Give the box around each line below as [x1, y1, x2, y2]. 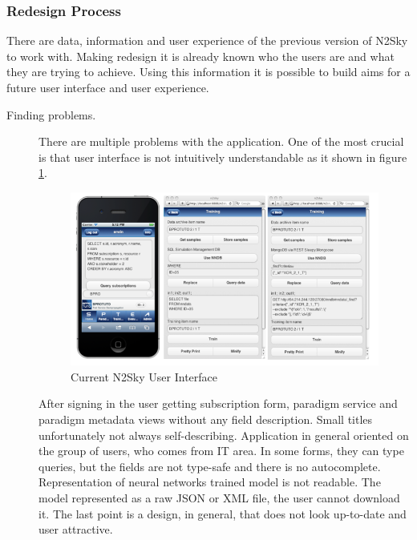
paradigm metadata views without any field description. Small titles [38, 411, 373, 428]
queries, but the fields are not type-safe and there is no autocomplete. [38, 457, 381, 474]
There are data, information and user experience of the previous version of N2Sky [6, 32, 408, 49]
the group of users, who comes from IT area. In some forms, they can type [38, 442, 404, 459]
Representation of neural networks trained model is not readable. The [38, 474, 381, 490]
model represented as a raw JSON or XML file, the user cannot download [38, 490, 400, 506]
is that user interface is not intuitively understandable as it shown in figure [38, 148, 407, 165]
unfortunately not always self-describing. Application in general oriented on [38, 426, 409, 443]
